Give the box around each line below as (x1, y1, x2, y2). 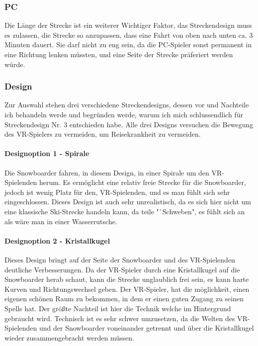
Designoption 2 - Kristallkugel (4, 235, 110, 246)
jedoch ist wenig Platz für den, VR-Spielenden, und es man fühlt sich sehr (4, 186, 230, 197)
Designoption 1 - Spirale (4, 148, 89, 159)
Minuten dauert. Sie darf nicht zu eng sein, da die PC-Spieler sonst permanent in (4, 39, 252, 50)
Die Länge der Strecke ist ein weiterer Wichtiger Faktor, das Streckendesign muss (4, 20, 252, 30)
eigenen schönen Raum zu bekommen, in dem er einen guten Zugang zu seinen (4, 293, 244, 304)
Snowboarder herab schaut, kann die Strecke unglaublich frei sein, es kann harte (4, 274, 249, 284)
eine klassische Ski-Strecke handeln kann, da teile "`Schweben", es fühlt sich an (4, 206, 245, 216)
